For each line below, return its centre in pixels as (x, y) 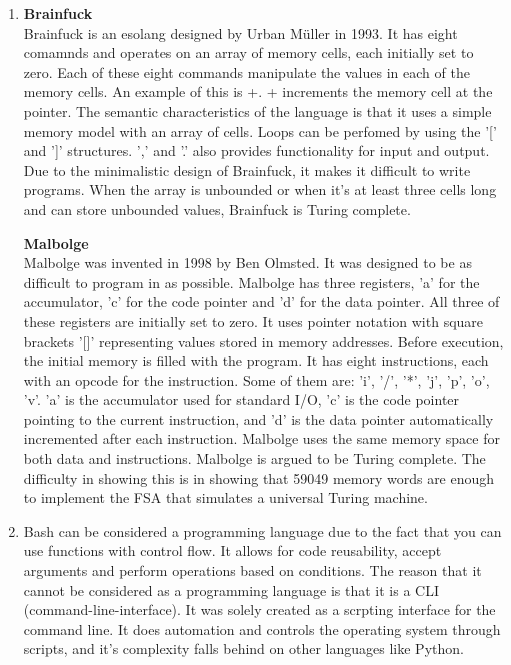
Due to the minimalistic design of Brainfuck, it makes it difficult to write (247, 169)
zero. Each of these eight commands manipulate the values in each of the (246, 71)
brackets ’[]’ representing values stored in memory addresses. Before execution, (263, 340)
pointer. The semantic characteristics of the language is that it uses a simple (257, 110)
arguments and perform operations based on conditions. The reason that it (252, 570)
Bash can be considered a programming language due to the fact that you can (262, 530)
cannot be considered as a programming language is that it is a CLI (231, 589)
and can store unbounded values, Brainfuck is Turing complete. (217, 208)
